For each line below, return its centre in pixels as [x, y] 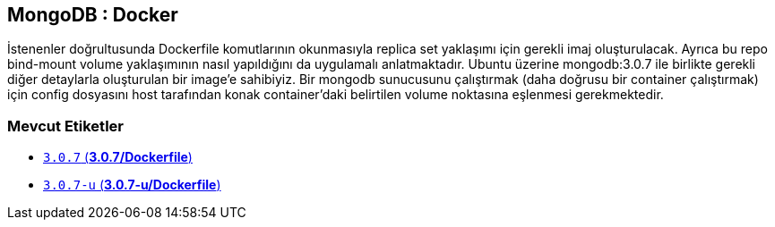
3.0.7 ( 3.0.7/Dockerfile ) [118, 157]
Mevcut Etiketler [65, 126]
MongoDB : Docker [93, 15]
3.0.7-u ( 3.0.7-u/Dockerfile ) [132, 185]
